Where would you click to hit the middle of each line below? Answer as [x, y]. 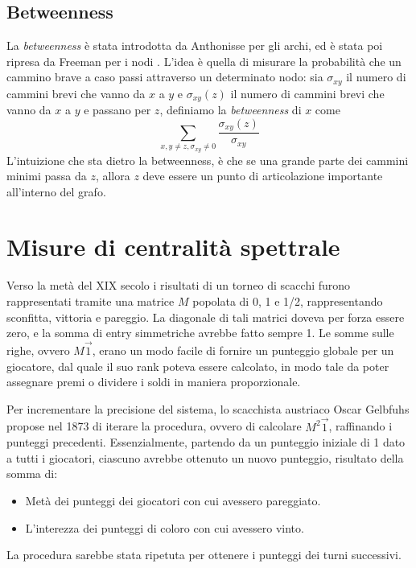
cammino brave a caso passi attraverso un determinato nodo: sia [165, 77]
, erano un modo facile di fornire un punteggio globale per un [243, 350]
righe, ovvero [38, 350]
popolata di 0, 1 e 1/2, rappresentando [288, 301]
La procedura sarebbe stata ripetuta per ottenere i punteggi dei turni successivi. [204, 555]
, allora [113, 176]
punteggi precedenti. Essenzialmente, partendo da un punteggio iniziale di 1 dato [206, 442]
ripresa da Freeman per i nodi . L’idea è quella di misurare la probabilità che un [204, 61]
